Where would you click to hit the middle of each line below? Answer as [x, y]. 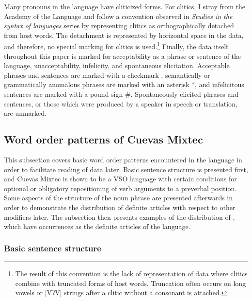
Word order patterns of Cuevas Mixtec [103, 139]
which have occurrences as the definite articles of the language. [97, 226]
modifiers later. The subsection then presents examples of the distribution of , [119, 217]
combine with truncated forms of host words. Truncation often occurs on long [131, 283]
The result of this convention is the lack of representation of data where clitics [131, 273]
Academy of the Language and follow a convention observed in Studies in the [118, 16]
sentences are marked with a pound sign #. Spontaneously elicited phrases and [121, 94]
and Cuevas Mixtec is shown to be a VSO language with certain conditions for [120, 179]
